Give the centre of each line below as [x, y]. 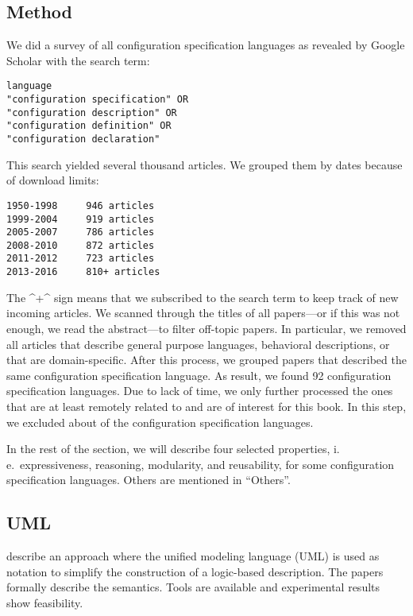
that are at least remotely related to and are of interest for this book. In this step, [206, 406]
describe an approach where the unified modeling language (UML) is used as [193, 556]
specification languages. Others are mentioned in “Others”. [149, 480]
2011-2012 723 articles [81, 259]
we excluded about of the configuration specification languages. [160, 422]
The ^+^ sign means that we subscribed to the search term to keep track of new [203, 297]
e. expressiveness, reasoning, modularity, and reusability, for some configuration [201, 464]
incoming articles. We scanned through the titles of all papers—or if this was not [203, 313]
